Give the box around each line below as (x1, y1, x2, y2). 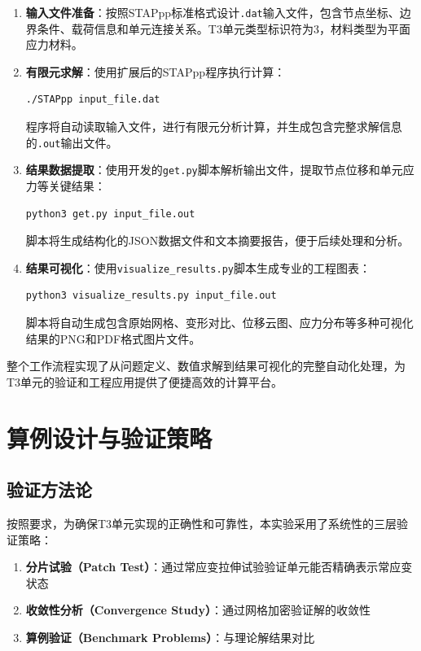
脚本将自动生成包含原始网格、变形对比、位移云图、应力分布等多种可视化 (25, 313, 414, 330)
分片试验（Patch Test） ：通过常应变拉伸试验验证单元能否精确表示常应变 (25, 558, 413, 575)
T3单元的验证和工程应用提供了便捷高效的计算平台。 (7, 373, 283, 390)
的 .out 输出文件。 (25, 133, 118, 151)
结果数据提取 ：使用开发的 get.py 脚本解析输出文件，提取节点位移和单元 (25, 161, 403, 178)
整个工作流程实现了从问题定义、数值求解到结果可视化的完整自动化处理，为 (7, 357, 406, 374)
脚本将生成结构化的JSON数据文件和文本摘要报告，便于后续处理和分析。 (25, 232, 410, 249)
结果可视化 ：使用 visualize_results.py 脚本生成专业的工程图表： (25, 259, 371, 276)
